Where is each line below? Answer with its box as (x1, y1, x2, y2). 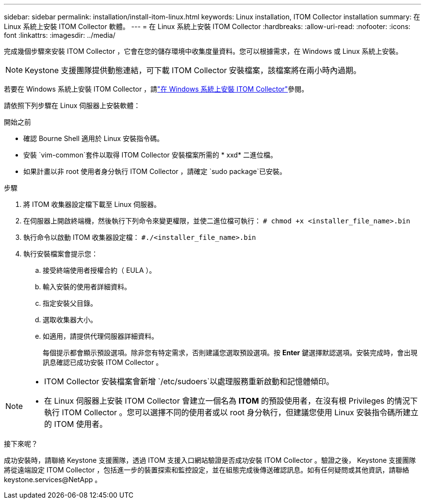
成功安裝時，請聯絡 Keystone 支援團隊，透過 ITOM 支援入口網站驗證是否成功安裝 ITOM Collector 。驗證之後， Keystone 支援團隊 (4, 456, 416, 464)
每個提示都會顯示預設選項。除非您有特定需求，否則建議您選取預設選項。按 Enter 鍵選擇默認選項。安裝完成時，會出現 (43, 348, 418, 357)
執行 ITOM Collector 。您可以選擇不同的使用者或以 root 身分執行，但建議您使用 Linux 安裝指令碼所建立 (44, 408, 419, 417)
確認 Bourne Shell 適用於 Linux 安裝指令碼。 (23, 134, 164, 142)
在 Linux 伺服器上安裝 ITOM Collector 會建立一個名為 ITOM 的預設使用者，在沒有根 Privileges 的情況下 (44, 396, 418, 406)
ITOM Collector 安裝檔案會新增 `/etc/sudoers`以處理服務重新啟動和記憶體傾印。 (44, 377, 334, 386)
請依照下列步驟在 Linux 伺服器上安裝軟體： (4, 101, 141, 110)
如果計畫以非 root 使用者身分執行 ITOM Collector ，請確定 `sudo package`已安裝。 (23, 167, 286, 175)
